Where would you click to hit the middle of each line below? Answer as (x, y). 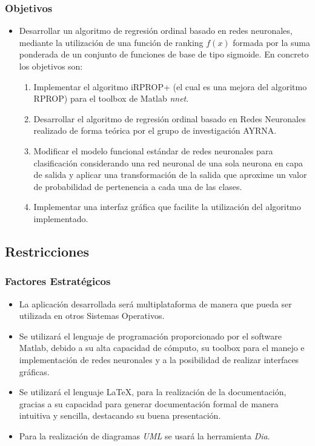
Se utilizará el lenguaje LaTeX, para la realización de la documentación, (153, 392)
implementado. (61, 218)
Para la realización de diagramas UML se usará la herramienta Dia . (144, 435)
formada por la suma (272, 42)
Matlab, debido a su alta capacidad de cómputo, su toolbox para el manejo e (162, 348)
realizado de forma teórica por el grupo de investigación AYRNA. (155, 130)
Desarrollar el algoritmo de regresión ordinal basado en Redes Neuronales (170, 118)
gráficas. (34, 371)
